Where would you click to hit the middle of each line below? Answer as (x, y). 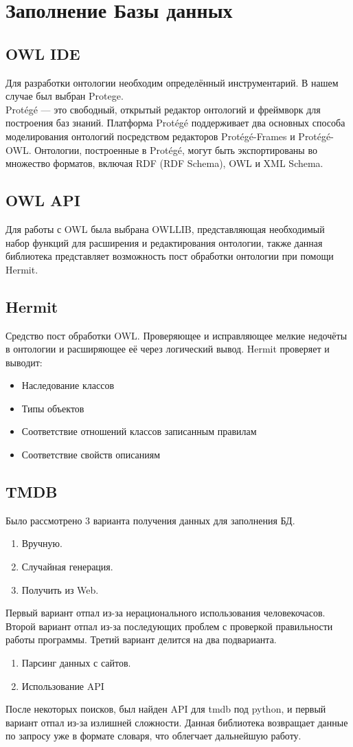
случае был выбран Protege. (65, 96)
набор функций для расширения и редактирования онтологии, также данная (164, 242)
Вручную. (42, 543)
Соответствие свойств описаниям (91, 455)
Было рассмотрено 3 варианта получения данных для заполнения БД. (150, 520)
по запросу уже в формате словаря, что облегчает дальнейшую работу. (153, 736)
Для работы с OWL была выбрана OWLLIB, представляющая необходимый (165, 228)
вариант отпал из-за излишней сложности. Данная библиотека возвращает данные (177, 722)
